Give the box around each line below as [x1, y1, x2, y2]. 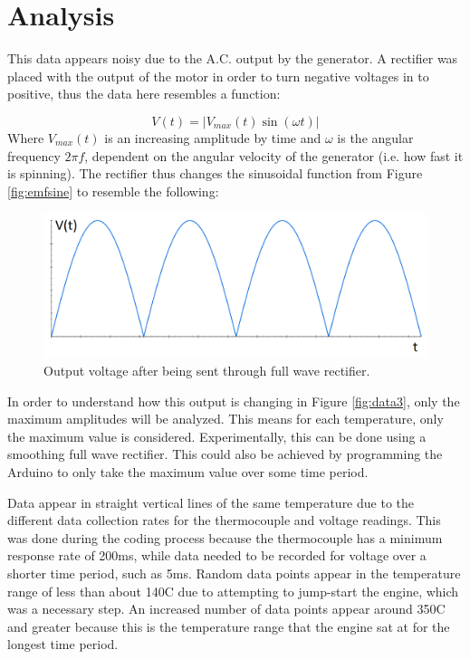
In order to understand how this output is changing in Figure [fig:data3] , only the [7, 391, 460, 410]
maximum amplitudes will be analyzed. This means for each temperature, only [7, 409, 444, 428]
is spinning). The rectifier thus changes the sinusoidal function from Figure [7, 164, 423, 183]
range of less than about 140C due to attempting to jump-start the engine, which [7, 581, 459, 600]
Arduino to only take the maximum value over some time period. [7, 463, 369, 482]
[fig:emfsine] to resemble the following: [7, 181, 219, 200]
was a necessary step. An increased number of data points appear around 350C [7, 599, 446, 618]
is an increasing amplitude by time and [104, 128, 321, 147]
